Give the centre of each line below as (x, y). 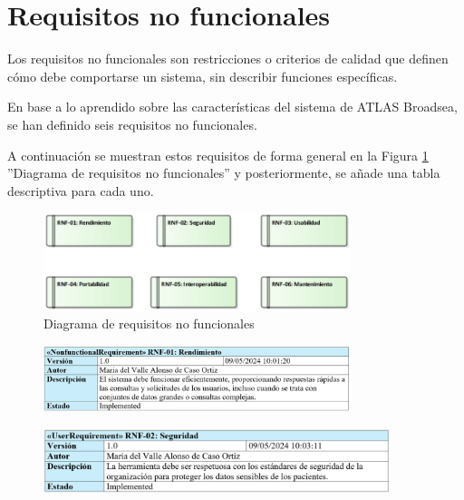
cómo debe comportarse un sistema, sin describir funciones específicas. (203, 76)
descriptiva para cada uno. (81, 190)
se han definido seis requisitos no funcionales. (132, 124)
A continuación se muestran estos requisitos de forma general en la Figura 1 (218, 155)
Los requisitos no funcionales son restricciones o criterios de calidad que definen (228, 59)
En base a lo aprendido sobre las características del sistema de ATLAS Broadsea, (232, 107)
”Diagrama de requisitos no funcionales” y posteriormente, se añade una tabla (224, 173)
